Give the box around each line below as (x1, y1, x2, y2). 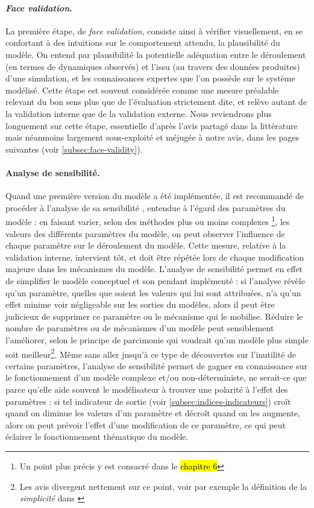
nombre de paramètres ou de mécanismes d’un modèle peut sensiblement (5, 322, 274, 334)
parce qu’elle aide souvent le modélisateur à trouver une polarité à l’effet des (5, 383, 288, 395)
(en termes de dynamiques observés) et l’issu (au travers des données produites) (5, 60, 300, 72)
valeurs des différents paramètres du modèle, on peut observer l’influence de (5, 227, 285, 240)
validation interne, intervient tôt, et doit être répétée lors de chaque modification (5, 250, 304, 263)
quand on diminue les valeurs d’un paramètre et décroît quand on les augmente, (5, 407, 301, 419)
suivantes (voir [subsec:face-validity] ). (5, 142, 143, 155)
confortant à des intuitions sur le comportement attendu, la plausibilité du (5, 36, 280, 49)
